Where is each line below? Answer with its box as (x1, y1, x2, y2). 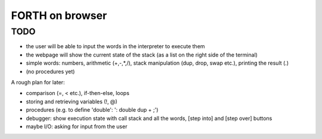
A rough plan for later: (11, 78, 65, 86)
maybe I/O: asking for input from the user (26, 122, 128, 130)
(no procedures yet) (26, 68, 75, 75)
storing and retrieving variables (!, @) (26, 98, 117, 105)
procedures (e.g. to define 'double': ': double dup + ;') (26, 106, 159, 113)
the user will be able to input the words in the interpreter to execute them (26, 43, 205, 50)
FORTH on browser (11, 9, 107, 22)
